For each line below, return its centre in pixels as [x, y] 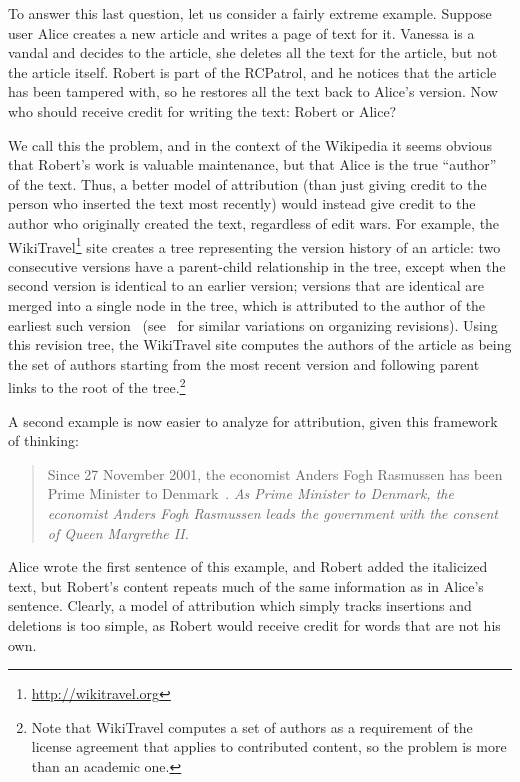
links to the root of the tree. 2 [97, 385]
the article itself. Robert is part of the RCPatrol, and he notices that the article [252, 71]
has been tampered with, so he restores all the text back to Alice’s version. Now [253, 91]
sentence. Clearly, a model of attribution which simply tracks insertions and [240, 605]
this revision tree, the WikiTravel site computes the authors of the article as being [260, 344]
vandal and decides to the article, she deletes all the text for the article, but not [253, 52]
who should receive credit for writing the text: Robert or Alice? [202, 110]
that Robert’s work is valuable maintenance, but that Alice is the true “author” [252, 164]
